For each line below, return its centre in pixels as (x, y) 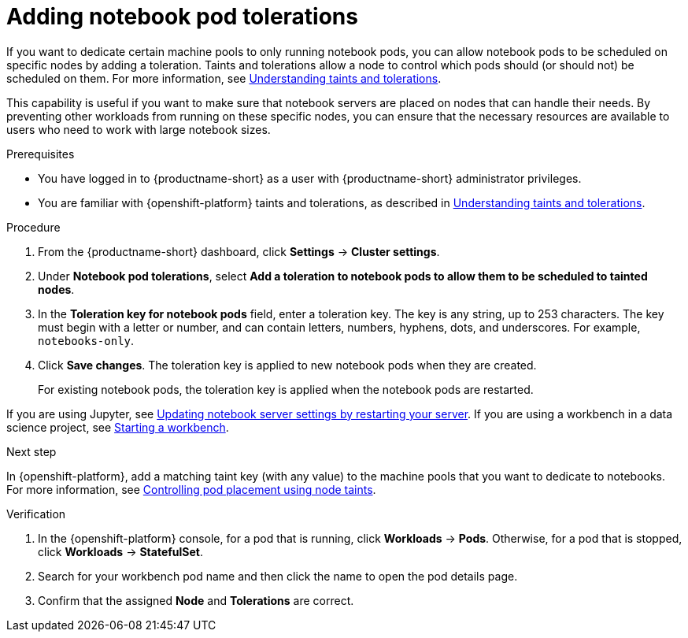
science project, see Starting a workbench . (118, 427)
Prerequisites (41, 154)
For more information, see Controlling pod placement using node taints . (191, 489)
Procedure (33, 227)
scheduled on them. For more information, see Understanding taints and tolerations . (224, 78)
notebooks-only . (86, 340)
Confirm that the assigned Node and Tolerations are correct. (196, 600)
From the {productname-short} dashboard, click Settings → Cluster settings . (239, 251)
